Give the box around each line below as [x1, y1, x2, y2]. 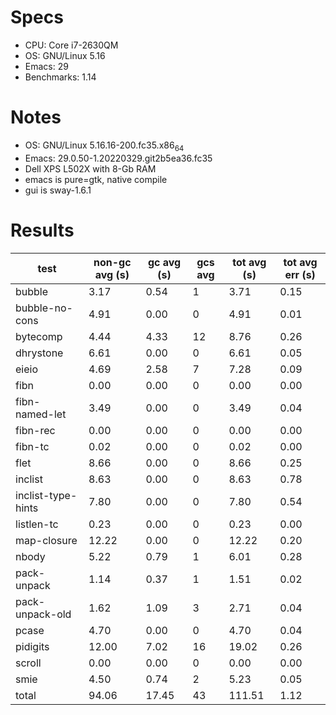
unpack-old [15, 607, 72, 621]
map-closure [15, 533, 78, 547]
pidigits [15, 639, 50, 653]
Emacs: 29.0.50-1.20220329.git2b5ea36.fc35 [24, 152, 213, 164]
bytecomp [15, 329, 63, 343]
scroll [15, 656, 42, 670]
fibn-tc [15, 439, 50, 453]
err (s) [284, 267, 316, 281]
